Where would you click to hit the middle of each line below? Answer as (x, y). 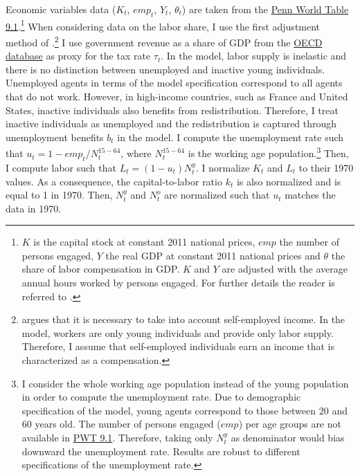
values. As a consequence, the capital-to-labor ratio (114, 181)
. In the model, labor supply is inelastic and (254, 56)
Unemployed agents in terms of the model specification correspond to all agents (174, 83)
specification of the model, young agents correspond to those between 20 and (184, 410)
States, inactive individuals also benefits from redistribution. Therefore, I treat (172, 110)
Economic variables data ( (61, 9)
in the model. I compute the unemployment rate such (231, 137)
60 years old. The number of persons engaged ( (121, 424)
